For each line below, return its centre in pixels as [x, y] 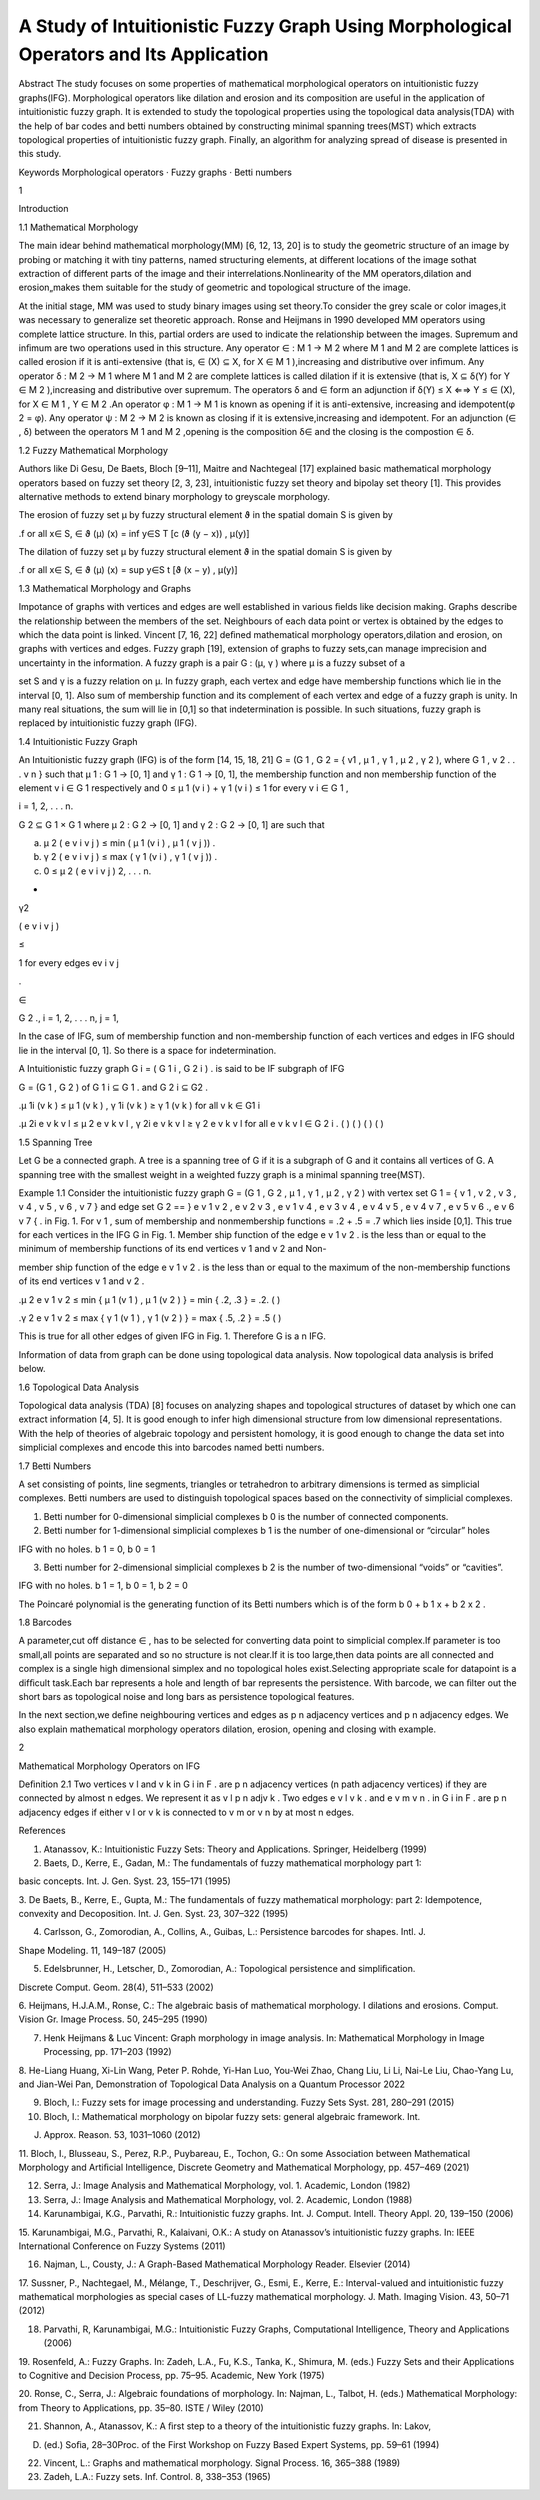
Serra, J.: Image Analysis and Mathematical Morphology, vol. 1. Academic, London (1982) [227, 2186]
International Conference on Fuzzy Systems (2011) [122, 2246]
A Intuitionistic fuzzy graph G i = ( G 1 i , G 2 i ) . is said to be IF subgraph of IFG [181, 1069]
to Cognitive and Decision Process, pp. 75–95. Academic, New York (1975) [171, 2376]
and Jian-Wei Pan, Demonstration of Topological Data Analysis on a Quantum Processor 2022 [211, 2084]
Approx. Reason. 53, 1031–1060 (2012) [122, 2135]
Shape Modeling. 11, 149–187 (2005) [92, 1950]
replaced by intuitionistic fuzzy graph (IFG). [107, 723]
